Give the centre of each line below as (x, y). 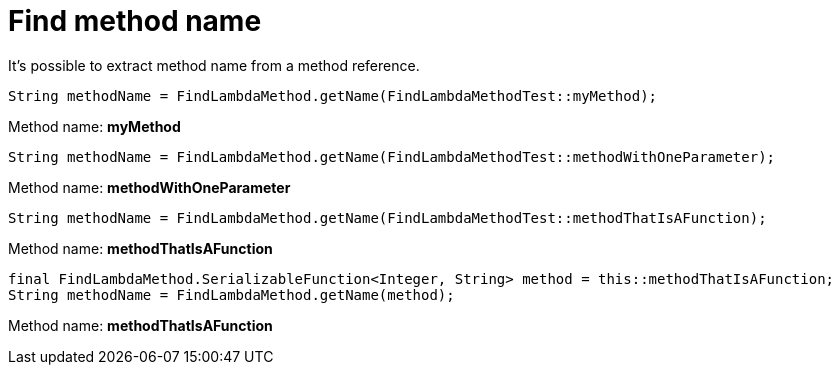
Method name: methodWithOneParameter (149, 187)
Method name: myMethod (94, 126)
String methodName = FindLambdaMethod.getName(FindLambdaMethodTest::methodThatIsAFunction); (387, 217)
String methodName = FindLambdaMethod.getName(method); (231, 294)
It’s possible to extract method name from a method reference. (214, 65)
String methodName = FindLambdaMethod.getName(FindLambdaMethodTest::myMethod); (333, 95)
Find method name (135, 21)
